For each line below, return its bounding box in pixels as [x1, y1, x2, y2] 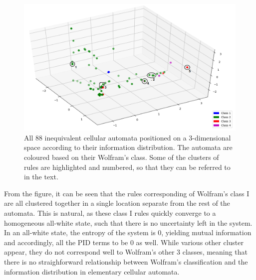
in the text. [24, 171, 58, 182]
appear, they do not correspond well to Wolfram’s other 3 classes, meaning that [4, 247, 248, 257]
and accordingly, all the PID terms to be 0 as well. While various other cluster [4, 237, 244, 247]
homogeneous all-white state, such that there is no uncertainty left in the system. [4, 217, 253, 228]
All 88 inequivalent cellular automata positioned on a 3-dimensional [24, 132, 231, 142]
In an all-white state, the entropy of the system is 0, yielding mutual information [4, 227, 252, 238]
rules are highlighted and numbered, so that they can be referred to [24, 161, 231, 172]
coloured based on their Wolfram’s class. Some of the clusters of [24, 152, 219, 162]
